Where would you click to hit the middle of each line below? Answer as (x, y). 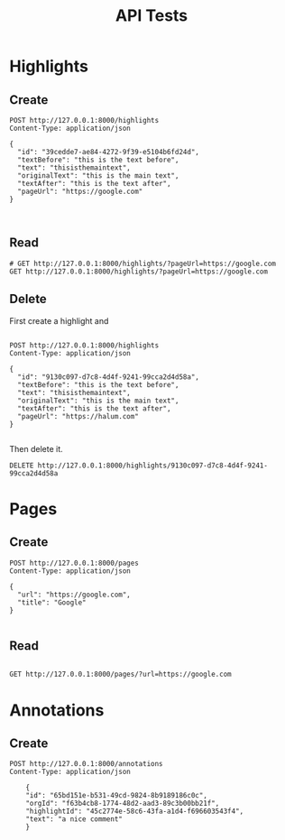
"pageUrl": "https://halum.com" (78, 416)
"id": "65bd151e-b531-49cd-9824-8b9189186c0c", (116, 796)
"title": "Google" (52, 602)
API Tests (152, 16)
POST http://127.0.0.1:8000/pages (74, 563)
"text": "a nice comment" (74, 819)
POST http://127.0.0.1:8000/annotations (87, 764)
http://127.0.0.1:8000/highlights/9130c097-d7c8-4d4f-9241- (153, 466)
